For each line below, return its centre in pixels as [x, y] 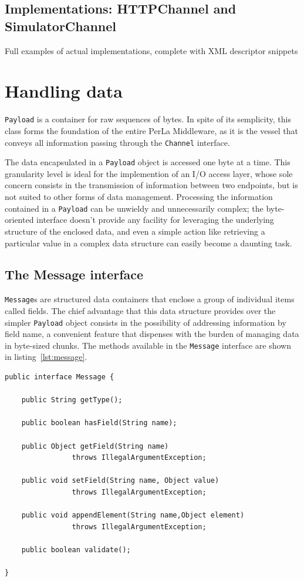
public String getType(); [72, 400]
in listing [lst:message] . [46, 357]
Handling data [64, 91]
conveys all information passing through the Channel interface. [117, 142]
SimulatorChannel [61, 26]
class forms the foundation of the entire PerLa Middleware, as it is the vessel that [151, 130]
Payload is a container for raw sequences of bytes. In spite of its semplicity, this [148, 119]
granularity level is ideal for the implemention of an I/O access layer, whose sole [149, 173]
